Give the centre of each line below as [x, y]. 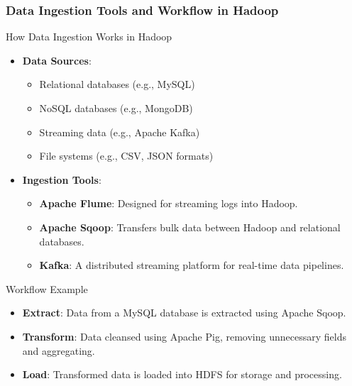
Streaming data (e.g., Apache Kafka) [120, 132]
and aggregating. [59, 350]
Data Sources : [57, 60]
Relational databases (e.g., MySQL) [117, 84]
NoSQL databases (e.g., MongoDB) [116, 108]
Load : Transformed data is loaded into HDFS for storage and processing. [182, 374]
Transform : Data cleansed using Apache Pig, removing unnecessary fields [184, 336]
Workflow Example [47, 288]
